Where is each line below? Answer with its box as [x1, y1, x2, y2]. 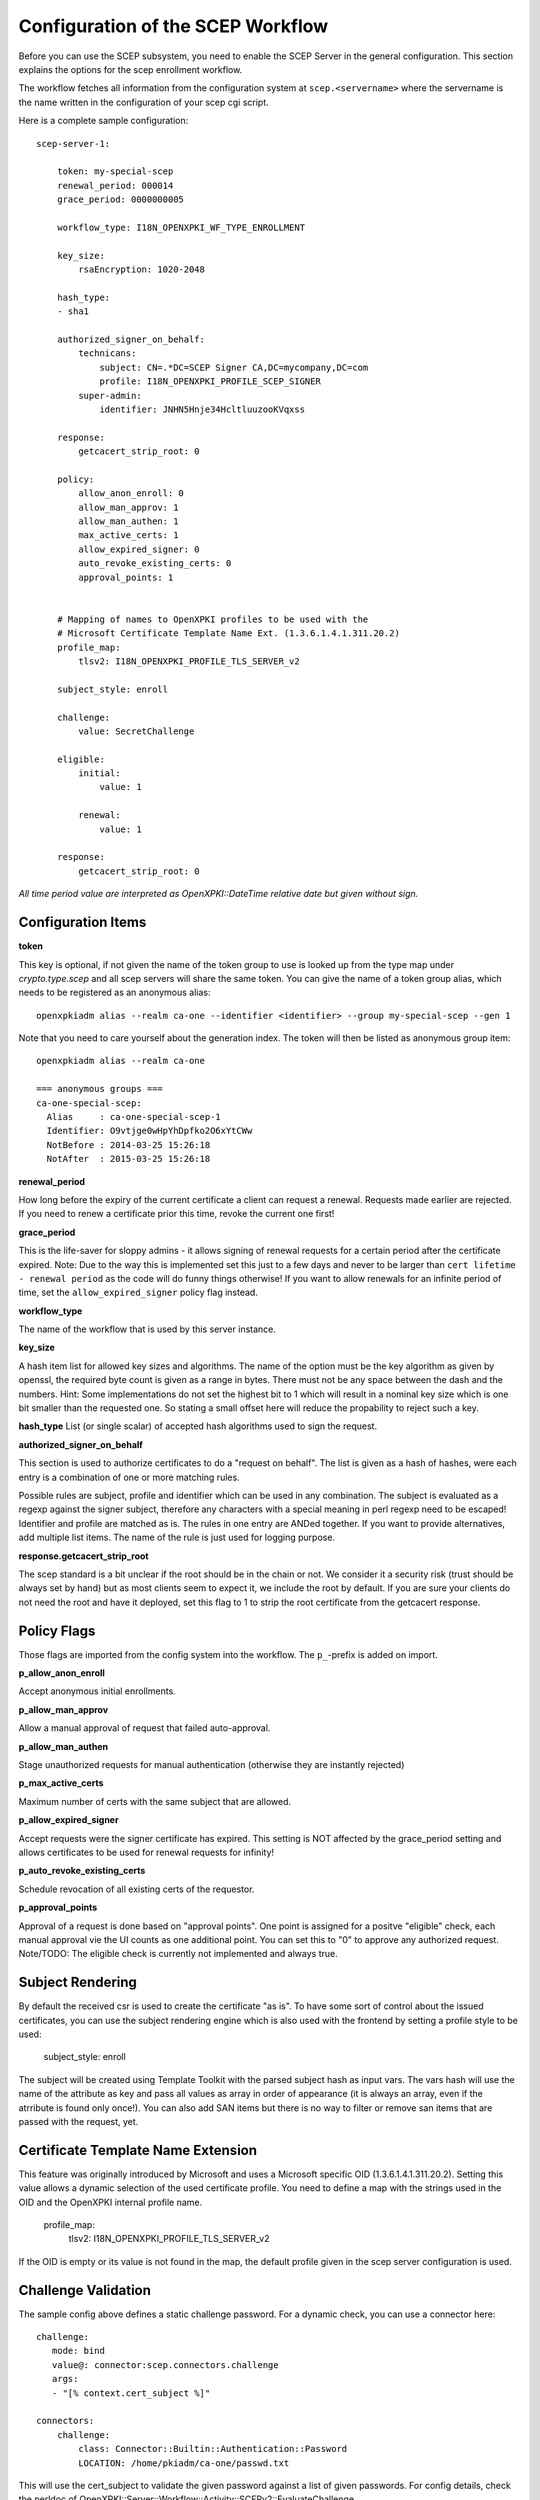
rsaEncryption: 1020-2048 [78, 264, 205, 275]
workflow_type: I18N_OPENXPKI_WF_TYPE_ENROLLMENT [56, 221, 305, 233]
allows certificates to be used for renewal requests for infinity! [18, 1846, 275, 1858]
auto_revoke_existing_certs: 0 [78, 558, 232, 569]
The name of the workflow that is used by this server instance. [18, 1323, 277, 1335]
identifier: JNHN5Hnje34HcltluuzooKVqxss [99, 403, 305, 415]
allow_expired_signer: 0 [78, 543, 200, 555]
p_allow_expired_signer [18, 1814, 119, 1826]
